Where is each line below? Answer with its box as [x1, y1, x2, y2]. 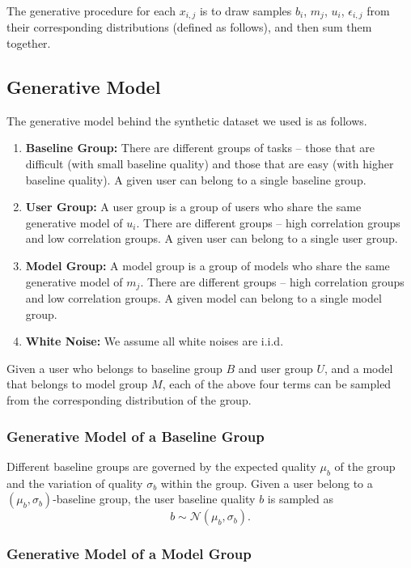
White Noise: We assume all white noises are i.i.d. [25, 333, 284, 350]
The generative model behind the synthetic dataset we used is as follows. [6, 112, 367, 129]
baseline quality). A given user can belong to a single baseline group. [25, 171, 367, 188]
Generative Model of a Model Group [6, 544, 252, 564]
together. [6, 35, 51, 52]
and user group [238, 359, 313, 376]
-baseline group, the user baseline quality [53, 490, 256, 507]
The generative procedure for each [6, 2, 176, 19]
